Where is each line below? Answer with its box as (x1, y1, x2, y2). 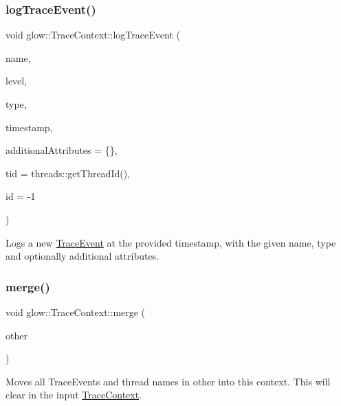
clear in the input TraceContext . (5, 387, 142, 402)
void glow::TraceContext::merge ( (5, 304, 146, 319)
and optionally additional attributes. (5, 249, 159, 263)
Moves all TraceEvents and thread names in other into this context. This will (5, 374, 331, 388)
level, (5, 74, 27, 88)
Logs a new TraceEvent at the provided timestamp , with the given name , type (5, 235, 336, 249)
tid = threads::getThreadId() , (5, 166, 131, 180)
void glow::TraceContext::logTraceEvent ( (5, 27, 180, 42)
